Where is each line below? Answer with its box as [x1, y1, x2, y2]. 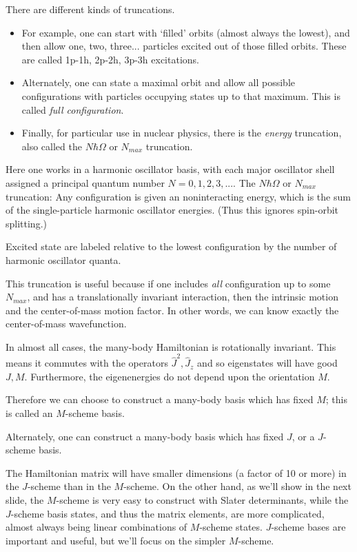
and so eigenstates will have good [197, 356, 338, 370]
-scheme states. [199, 520, 263, 534]
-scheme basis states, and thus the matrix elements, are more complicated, [10, 506, 325, 520]
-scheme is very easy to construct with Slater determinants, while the [56, 492, 349, 507]
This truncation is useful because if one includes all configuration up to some [6, 276, 331, 290]
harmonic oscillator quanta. [6, 252, 121, 267]
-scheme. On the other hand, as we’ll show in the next [123, 479, 351, 493]
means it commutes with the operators [6, 356, 168, 370]
